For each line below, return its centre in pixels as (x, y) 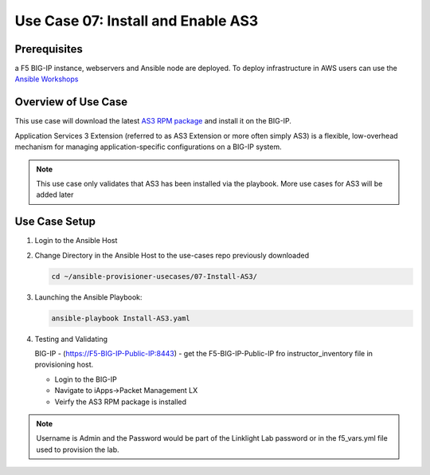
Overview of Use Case (71, 102)
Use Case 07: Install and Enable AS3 (137, 21)
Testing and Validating (71, 339)
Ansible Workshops (47, 79)
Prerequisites (49, 49)
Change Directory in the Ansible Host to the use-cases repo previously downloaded (172, 255)
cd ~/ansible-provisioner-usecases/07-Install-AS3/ (154, 276)
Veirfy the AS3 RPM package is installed (121, 402)
